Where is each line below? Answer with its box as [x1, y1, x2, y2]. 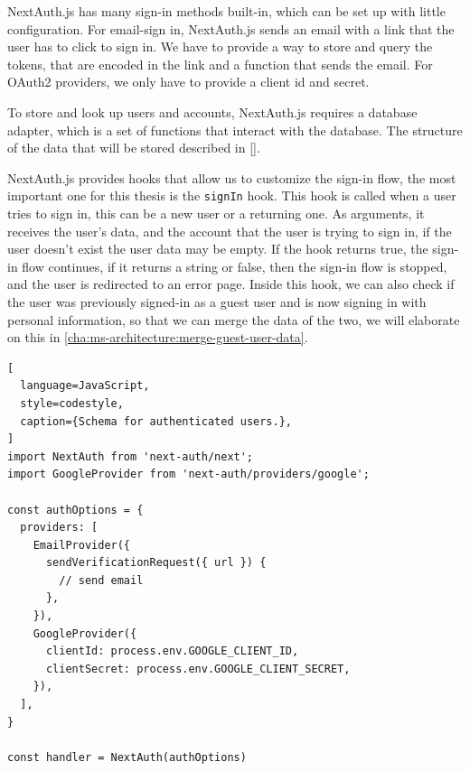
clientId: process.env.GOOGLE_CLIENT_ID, [45, 645, 299, 658]
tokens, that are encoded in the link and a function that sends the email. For [7, 54, 433, 73]
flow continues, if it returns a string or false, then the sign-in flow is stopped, [22, 256, 447, 275]
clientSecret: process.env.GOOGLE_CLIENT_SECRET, [45, 662, 351, 675]
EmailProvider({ [33, 538, 131, 552]
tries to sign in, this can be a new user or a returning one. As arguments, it [7, 204, 425, 222]
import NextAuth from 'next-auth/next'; [7, 450, 254, 463]
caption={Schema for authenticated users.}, [20, 414, 292, 428]
